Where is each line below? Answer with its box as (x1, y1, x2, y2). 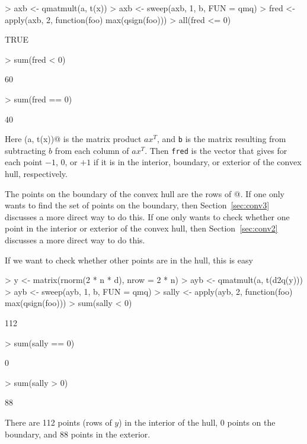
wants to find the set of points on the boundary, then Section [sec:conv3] (5, 199, 270, 211)
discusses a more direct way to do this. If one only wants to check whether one (5, 210, 290, 223)
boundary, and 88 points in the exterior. (5, 427, 151, 440)
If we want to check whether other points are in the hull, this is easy (5, 253, 253, 266)
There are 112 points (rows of (5, 416, 112, 428)
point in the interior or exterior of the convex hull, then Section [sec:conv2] (5, 222, 278, 234)
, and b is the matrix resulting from (157, 133, 286, 145)
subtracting (5, 144, 46, 156)
